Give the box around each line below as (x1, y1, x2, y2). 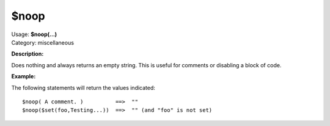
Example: (11, 73, 36, 80)
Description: (11, 50, 44, 57)
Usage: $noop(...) (11, 31, 57, 38)
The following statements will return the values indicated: (11, 84, 156, 91)
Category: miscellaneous (11, 39, 75, 46)
